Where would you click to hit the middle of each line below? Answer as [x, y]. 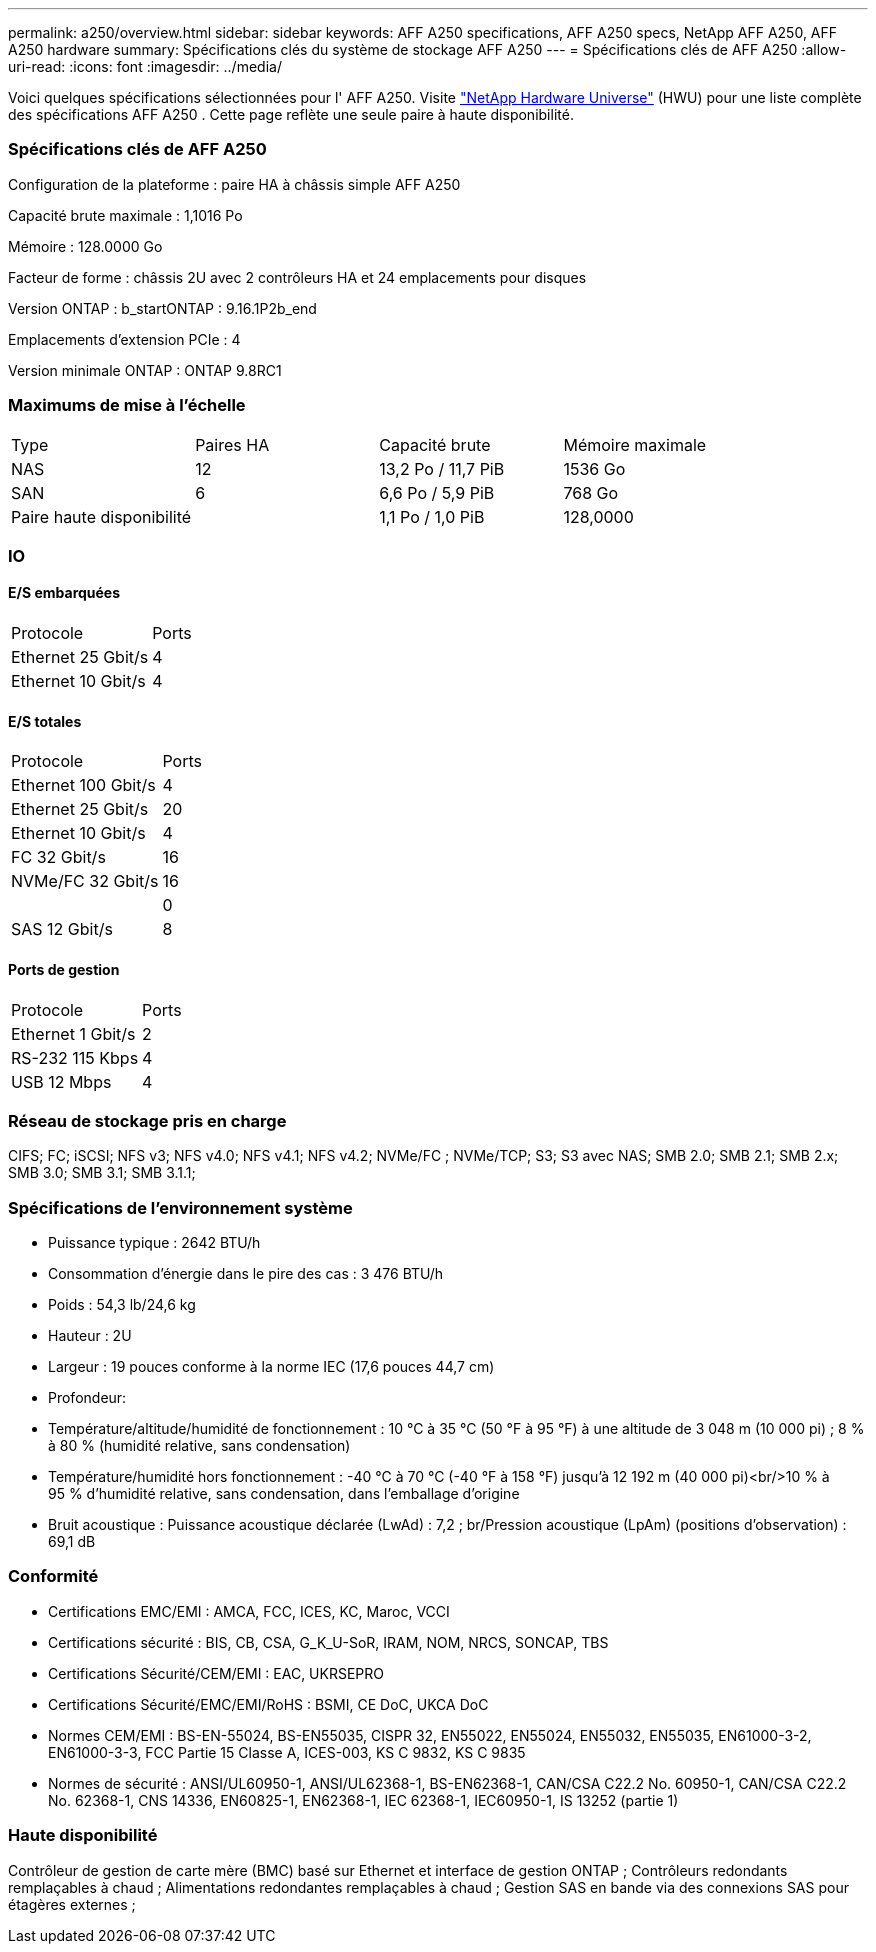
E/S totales [45, 721]
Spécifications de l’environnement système [180, 1207]
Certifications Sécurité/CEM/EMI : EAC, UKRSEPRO [216, 1673]
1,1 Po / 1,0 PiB [432, 516]
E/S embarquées [64, 593]
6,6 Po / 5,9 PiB [437, 492]
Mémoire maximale [635, 444]
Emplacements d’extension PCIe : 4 [124, 339]
